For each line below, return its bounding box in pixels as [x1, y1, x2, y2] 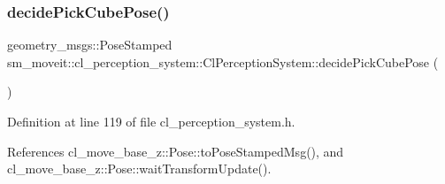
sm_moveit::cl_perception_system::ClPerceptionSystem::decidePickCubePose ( [7, 52, 439, 71]
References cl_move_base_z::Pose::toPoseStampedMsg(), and [7, 142, 344, 160]
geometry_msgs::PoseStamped [7, 35, 173, 54]
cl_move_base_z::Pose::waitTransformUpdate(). [7, 159, 272, 178]
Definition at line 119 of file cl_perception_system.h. [7, 112, 295, 130]
